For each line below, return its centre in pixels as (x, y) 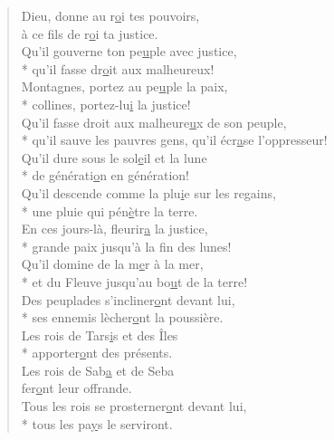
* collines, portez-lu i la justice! (106, 104)
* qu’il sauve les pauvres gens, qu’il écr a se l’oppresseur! (174, 140)
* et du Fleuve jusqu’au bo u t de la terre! (134, 281)
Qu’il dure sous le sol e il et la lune (114, 157)
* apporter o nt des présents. (97, 353)
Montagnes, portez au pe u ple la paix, (124, 86)
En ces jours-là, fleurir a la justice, (115, 229)
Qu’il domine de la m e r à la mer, (112, 264)
